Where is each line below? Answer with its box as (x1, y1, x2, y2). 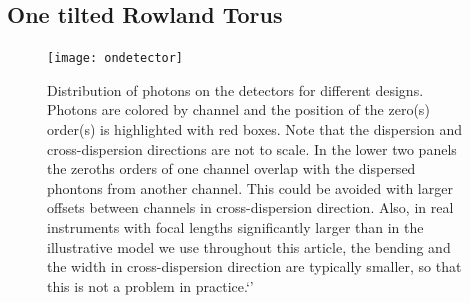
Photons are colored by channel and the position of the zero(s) (47, 99, 430, 120)
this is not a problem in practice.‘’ (47, 275, 254, 296)
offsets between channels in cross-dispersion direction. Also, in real (47, 197, 454, 218)
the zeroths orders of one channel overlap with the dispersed (47, 158, 416, 179)
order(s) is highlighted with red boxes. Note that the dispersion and (47, 119, 463, 140)
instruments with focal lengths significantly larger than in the (47, 217, 424, 238)
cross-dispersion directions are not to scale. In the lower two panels (47, 138, 457, 159)
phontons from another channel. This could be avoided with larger (47, 177, 453, 198)
